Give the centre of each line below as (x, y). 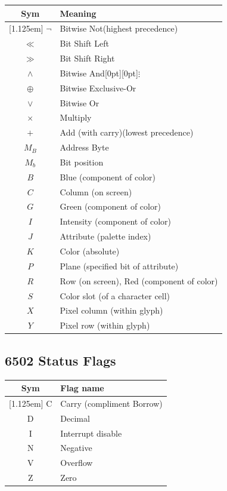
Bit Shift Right (87, 58)
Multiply (76, 117)
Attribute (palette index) (105, 236)
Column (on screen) (96, 191)
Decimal (75, 418)
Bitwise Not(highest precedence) (119, 28)
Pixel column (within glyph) (111, 310)
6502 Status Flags (60, 360)
